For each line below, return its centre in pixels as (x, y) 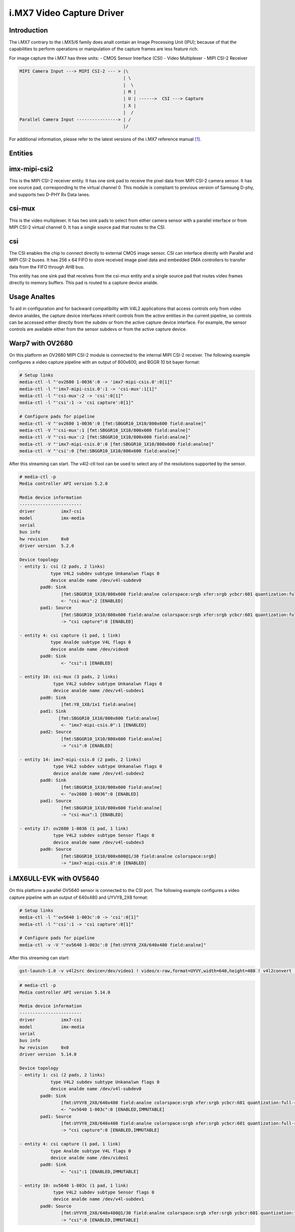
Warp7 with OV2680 (41, 343)
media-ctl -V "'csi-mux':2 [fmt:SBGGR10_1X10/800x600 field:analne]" (105, 437)
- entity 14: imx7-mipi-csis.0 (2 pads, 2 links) (80, 760)
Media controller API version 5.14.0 (65, 992)
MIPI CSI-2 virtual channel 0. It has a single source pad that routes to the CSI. (87, 227)
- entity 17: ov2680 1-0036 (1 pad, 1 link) (74, 828)
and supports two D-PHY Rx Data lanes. (50, 194)
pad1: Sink (53, 711)
